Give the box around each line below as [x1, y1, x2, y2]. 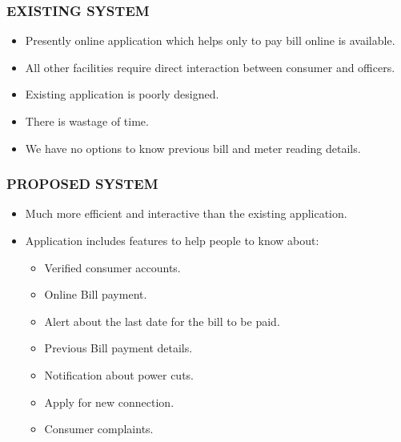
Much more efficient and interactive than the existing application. [25, 205, 347, 222]
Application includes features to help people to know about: [25, 232, 319, 248]
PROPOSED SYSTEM [6, 174, 158, 194]
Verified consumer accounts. [44, 259, 181, 275]
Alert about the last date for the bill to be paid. [44, 312, 280, 329]
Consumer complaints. [44, 420, 154, 437]
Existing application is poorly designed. [25, 86, 219, 102]
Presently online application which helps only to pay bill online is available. [25, 32, 395, 49]
